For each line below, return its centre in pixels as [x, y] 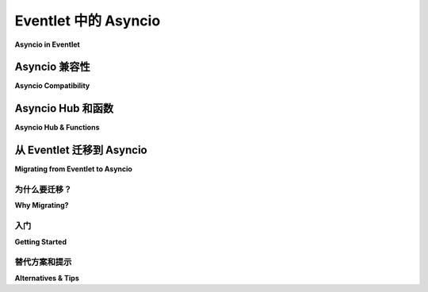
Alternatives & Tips [47, 278]
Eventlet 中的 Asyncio [88, 21]
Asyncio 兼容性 [52, 67]
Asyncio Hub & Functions [57, 128]
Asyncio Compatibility [52, 86]
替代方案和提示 [43, 262]
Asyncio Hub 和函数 [64, 108]
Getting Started [41, 241]
